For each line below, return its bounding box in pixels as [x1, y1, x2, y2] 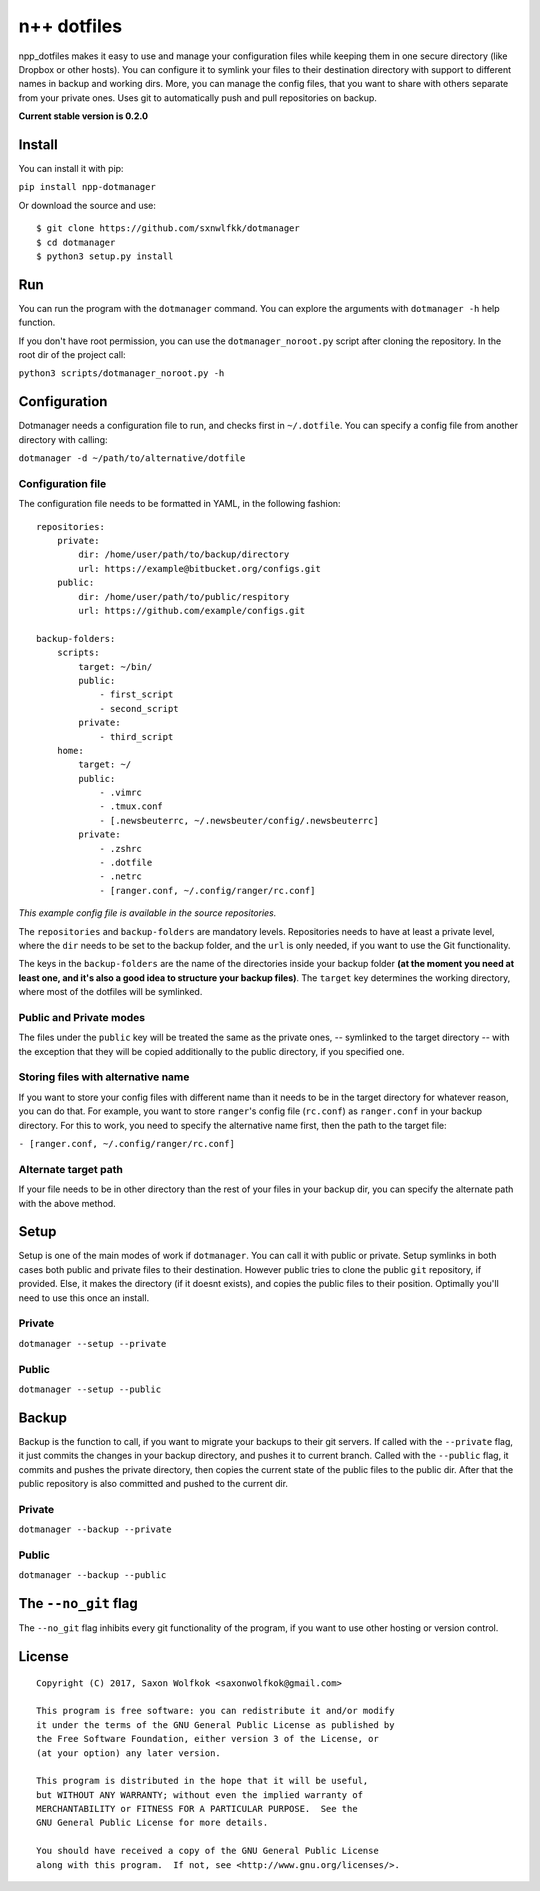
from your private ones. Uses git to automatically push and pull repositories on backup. [18, 91, 377, 104]
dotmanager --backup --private [18, 1524, 172, 1535]
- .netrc [99, 871, 142, 882]
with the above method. [18, 1197, 117, 1209]
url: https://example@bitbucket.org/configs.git [78, 563, 322, 574]
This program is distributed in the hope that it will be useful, [36, 1775, 369, 1787]
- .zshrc [99, 843, 142, 854]
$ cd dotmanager [36, 236, 116, 248]
